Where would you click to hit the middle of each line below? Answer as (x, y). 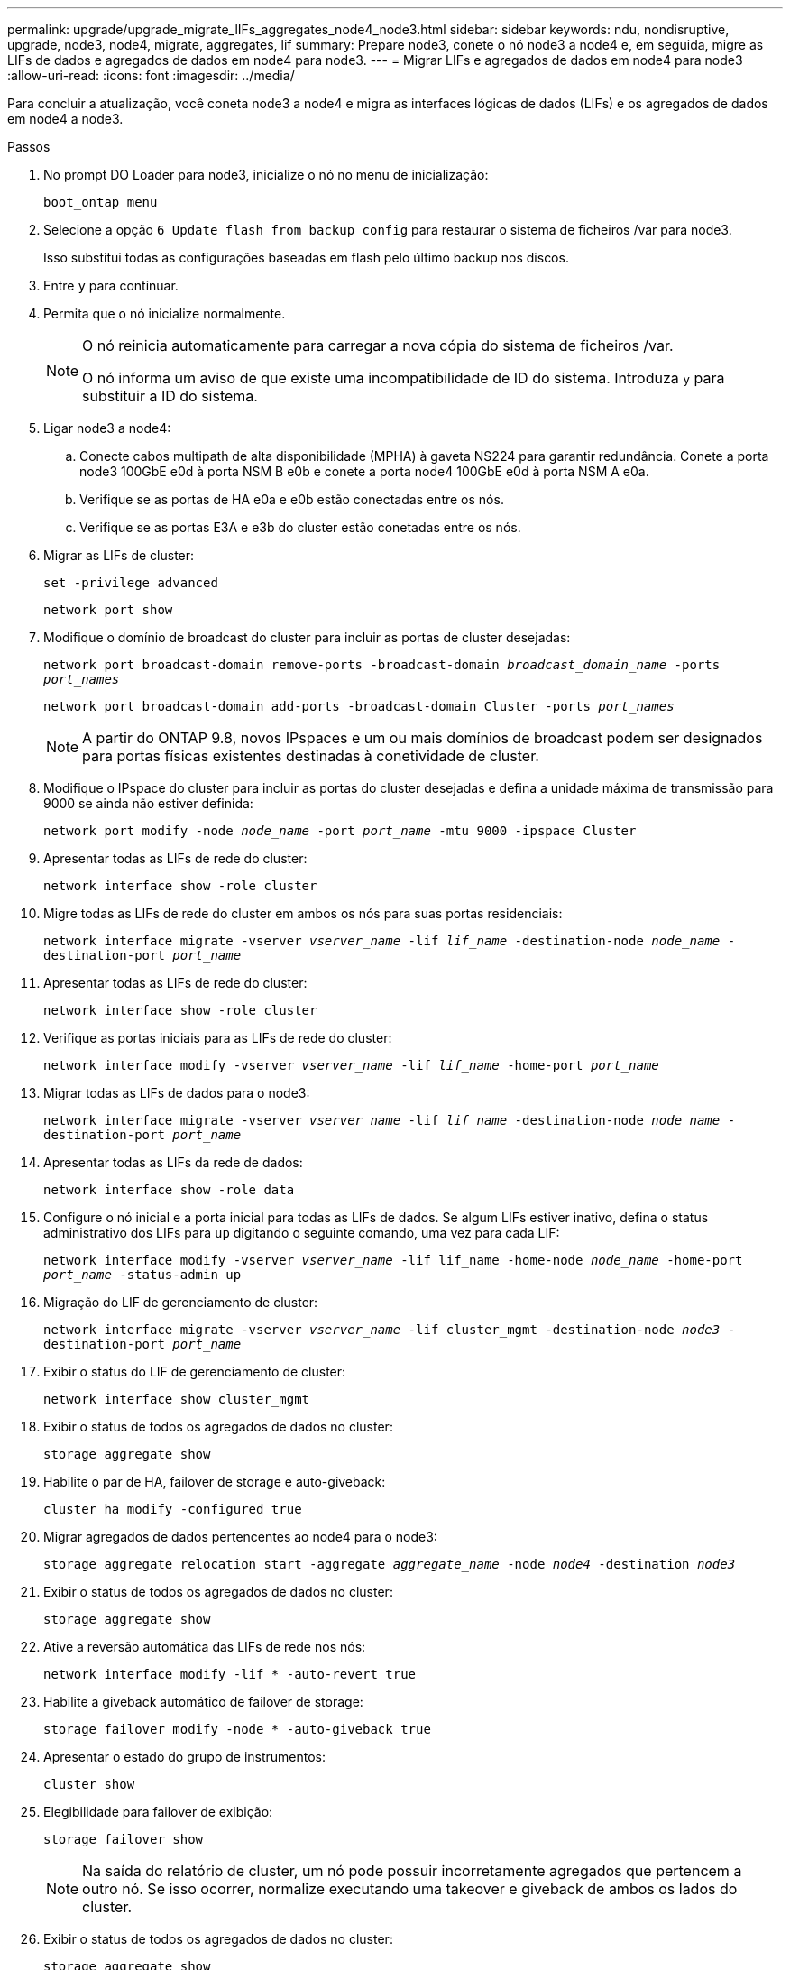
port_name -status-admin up (142, 1275)
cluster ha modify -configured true (173, 1509)
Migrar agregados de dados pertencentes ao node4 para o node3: (240, 1537)
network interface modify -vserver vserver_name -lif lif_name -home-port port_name (351, 1065)
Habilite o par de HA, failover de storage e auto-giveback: (215, 1482)
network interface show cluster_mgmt (177, 1399)
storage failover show (124, 1839)
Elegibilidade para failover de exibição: (158, 1812)
